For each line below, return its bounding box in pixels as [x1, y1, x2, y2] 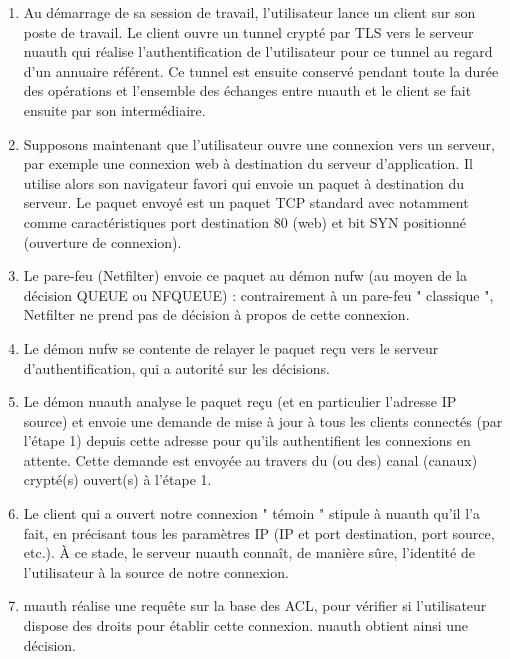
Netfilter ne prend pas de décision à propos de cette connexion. [23, 304, 410, 325]
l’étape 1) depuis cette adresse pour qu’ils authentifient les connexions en [23, 430, 471, 451]
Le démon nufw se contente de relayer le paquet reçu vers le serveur [23, 337, 439, 358]
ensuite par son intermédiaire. [23, 99, 206, 120]
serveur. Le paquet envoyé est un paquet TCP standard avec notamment [23, 192, 469, 213]
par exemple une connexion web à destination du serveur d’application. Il [23, 153, 473, 174]
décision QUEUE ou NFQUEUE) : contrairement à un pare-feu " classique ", [23, 284, 494, 305]
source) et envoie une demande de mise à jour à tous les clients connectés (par [23, 410, 503, 431]
